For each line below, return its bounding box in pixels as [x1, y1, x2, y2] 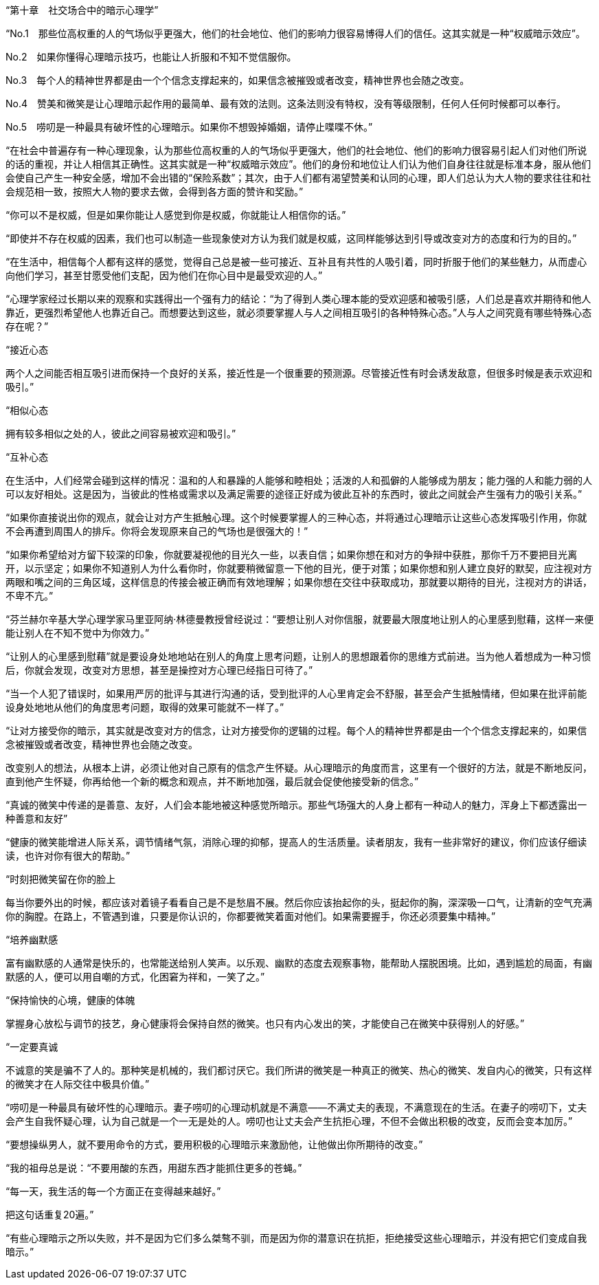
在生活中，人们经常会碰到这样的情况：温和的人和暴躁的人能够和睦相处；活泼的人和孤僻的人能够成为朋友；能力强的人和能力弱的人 [5, 474, 592, 486]
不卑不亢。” [5, 590, 54, 602]
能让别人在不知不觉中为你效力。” [5, 627, 150, 639]
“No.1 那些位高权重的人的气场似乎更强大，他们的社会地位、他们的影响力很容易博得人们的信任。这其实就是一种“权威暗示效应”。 [5, 28, 585, 39]
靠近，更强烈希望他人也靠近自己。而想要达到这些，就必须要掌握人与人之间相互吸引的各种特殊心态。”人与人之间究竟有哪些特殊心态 [5, 307, 592, 318]
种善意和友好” [5, 813, 68, 824]
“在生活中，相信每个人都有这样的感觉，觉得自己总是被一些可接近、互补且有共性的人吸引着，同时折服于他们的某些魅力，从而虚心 [5, 256, 587, 267]
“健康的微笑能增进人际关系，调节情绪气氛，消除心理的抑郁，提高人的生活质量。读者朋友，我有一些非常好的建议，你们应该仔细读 [5, 836, 587, 848]
